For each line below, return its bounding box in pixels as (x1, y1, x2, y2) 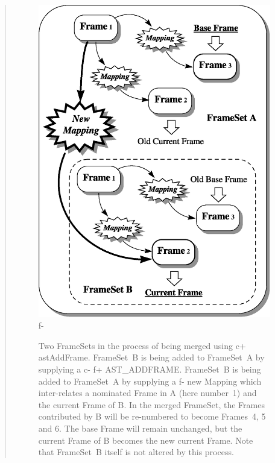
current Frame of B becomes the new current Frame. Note (38, 433, 253, 446)
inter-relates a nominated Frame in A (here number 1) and (38, 386, 257, 399)
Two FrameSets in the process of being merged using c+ (38, 339, 246, 351)
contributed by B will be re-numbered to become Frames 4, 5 (38, 410, 266, 423)
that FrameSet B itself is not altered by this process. (38, 446, 234, 458)
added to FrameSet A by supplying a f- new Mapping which (38, 374, 262, 387)
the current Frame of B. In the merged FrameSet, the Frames (38, 398, 265, 411)
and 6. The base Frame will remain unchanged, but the (38, 422, 242, 434)
